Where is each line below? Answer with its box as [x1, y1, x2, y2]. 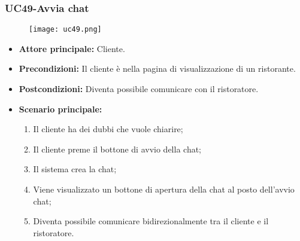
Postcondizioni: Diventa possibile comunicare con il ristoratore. [19, 83, 259, 95]
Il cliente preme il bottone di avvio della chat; [33, 142, 202, 155]
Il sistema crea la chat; [33, 163, 117, 175]
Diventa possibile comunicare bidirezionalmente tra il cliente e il [33, 215, 269, 227]
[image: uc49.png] [29, 25, 102, 34]
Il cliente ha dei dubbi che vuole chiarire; [33, 123, 183, 135]
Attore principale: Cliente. [19, 42, 125, 54]
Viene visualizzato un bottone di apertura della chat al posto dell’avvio [33, 183, 295, 196]
